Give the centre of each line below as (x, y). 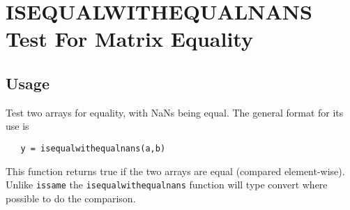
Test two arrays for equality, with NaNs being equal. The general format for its (175, 112)
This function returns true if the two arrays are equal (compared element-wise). (175, 171)
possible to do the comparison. (71, 198)
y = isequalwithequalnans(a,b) (93, 148)
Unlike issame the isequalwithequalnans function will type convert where (167, 185)
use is (17, 126)
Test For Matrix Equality (129, 39)
